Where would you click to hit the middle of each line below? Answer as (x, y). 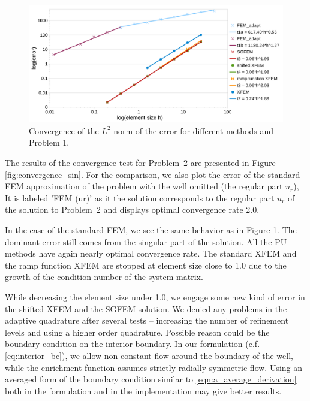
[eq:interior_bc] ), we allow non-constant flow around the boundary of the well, (149, 355)
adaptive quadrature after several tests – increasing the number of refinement (147, 320)
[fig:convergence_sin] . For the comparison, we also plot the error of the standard (153, 174)
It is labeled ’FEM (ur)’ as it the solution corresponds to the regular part (140, 198)
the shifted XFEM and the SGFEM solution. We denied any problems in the (146, 308)
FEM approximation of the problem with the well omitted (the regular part (144, 186)
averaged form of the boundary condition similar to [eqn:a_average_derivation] (151, 379)
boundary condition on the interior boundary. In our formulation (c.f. (133, 344)
